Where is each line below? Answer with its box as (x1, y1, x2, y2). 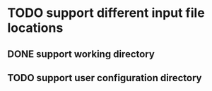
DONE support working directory (7, 48, 155, 60)
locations (7, 20, 64, 36)
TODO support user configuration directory (7, 72, 202, 84)
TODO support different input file (7, 5, 205, 21)
